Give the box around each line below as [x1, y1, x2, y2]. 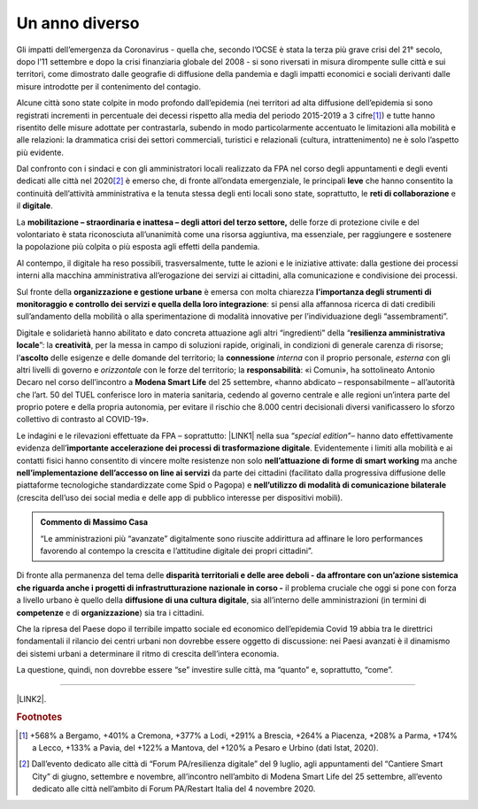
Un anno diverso [16, 13, 140, 33]
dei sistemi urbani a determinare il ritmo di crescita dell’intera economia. [16, 648, 280, 659]
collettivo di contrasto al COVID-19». [16, 414, 150, 425]
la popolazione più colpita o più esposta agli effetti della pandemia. [16, 242, 260, 252]
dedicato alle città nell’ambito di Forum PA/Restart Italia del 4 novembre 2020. [32, 783, 316, 794]
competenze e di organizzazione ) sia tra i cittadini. [16, 607, 204, 618]
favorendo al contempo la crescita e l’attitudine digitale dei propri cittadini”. [40, 545, 313, 556]
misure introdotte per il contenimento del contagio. [16, 81, 201, 92]
